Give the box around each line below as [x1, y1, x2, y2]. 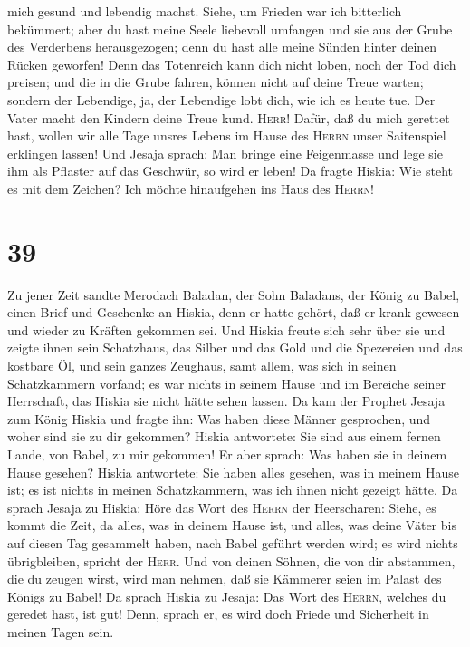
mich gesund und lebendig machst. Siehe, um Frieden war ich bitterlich [7, 2, 402, 20]
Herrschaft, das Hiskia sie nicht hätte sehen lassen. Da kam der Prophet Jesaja [7, 391, 446, 410]
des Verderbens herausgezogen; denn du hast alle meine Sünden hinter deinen [7, 37, 437, 56]
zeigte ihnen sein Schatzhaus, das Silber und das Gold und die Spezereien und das [7, 338, 463, 357]
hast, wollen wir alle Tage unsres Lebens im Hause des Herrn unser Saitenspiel [7, 126, 446, 145]
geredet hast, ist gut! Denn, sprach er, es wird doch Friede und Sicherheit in [7, 604, 429, 623]
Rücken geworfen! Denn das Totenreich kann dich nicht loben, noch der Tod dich [7, 54, 456, 73]
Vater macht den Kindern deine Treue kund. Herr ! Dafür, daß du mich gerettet [7, 108, 450, 127]
